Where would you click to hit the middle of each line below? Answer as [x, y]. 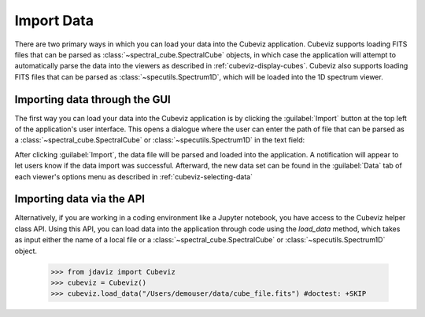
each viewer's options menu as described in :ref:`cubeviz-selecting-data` [134, 176]
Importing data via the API [80, 199]
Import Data [54, 20]
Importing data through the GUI [92, 100]
